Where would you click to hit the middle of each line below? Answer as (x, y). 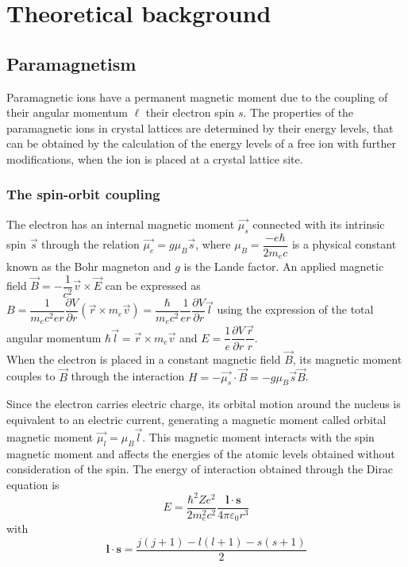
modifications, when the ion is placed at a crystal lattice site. (155, 158)
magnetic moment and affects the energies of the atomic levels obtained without (201, 453)
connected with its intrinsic (319, 224)
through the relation (90, 244)
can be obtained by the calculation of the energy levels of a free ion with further (202, 143)
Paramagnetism (71, 63)
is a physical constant (344, 244)
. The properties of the (298, 112)
